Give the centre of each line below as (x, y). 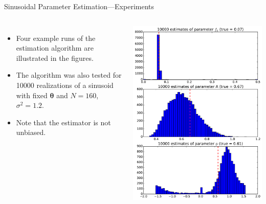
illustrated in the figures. (55, 58)
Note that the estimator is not (63, 122)
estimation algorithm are (55, 48)
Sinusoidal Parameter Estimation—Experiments (79, 6)
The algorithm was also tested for (69, 75)
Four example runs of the (56, 38)
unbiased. (31, 132)
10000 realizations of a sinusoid (65, 85)
